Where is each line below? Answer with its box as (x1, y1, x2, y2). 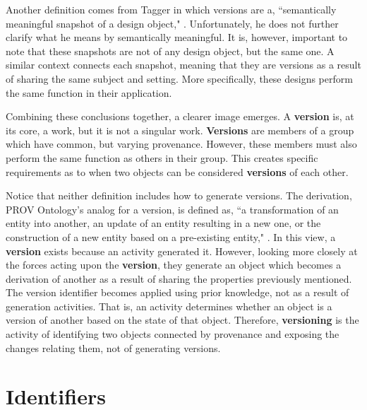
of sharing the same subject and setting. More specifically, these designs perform (6, 71, 353, 86)
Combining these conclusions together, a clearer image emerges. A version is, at (6, 109, 354, 124)
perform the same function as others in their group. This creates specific (6, 150, 318, 165)
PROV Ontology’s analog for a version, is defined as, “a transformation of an (6, 201, 339, 216)
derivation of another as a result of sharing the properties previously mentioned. (6, 271, 352, 286)
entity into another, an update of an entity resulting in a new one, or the (6, 216, 321, 230)
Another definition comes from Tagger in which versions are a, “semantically (6, 2, 337, 16)
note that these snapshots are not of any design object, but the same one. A (6, 43, 335, 58)
